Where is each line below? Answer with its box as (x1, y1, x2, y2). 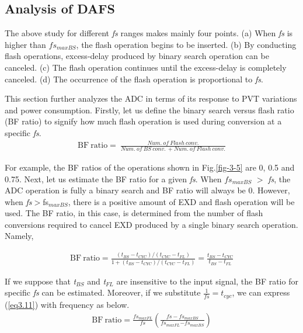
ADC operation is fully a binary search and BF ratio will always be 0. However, (5, 184, 290, 196)
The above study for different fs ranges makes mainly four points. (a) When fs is (5, 27, 293, 39)
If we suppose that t (5, 275, 76, 287)
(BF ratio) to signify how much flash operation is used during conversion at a (5, 115, 282, 127)
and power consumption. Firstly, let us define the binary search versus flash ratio (5, 103, 294, 116)
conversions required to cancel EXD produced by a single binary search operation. (5, 218, 298, 230)
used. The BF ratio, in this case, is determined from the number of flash (5, 207, 263, 219)
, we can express (232, 286, 290, 299)
